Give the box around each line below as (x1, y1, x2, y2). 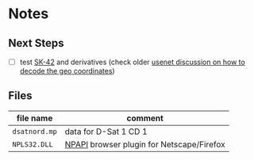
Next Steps (8, 36, 64, 50)
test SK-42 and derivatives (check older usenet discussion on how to (19, 57, 246, 67)
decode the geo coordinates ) (19, 67, 115, 76)
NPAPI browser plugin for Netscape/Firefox (64, 139, 225, 150)
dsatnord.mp (12, 127, 58, 135)
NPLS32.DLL (12, 139, 53, 149)
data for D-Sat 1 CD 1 (64, 126, 148, 137)
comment (126, 112, 164, 124)
